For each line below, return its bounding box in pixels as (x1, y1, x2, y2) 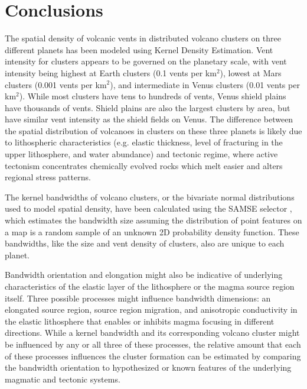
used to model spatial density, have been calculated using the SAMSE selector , (5, 202, 292, 215)
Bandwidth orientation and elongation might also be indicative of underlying (5, 268, 283, 281)
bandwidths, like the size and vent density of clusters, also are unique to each (5, 237, 285, 249)
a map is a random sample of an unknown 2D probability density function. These (5, 225, 299, 238)
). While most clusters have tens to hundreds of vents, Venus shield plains (19, 90, 286, 102)
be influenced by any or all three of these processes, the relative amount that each (5, 338, 301, 350)
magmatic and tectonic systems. (5, 372, 120, 385)
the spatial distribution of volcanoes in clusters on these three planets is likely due (5, 124, 302, 137)
